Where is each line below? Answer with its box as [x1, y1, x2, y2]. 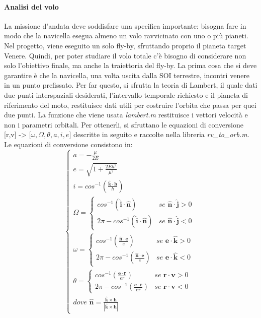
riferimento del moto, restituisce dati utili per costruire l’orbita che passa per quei [4, 99, 256, 110]
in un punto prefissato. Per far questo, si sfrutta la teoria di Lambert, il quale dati [4, 80, 257, 90]
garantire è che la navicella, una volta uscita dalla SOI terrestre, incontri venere [4, 70, 250, 80]
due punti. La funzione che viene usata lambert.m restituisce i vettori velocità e [4, 109, 248, 120]
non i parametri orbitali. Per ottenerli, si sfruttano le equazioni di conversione [4, 119, 243, 130]
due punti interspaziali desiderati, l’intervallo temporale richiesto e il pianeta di [4, 89, 248, 100]
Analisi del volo [4, 1, 59, 12]
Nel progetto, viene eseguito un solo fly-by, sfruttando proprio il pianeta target [4, 40, 246, 50]
